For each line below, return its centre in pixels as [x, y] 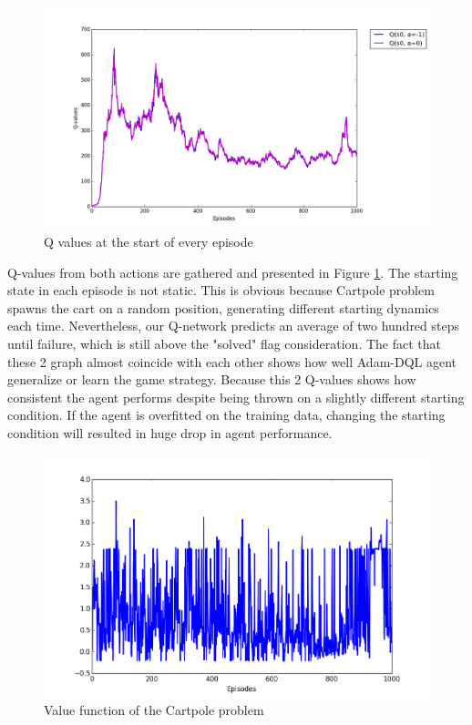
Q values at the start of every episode [149, 242]
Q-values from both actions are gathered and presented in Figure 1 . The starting [233, 272]
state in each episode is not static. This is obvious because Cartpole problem [221, 290]
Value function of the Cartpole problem [154, 710]
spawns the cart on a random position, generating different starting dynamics [223, 307]
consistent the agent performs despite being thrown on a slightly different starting [236, 397]
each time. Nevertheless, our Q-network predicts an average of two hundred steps [234, 326]
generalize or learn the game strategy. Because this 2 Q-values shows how [212, 379]
